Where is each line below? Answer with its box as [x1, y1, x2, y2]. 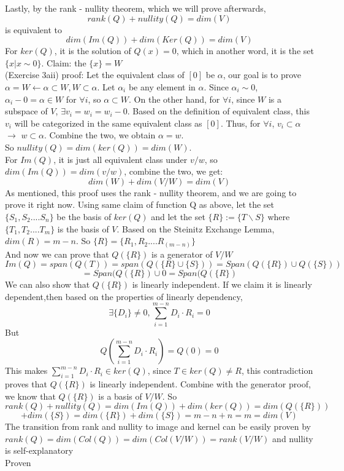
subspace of [5, 105, 48, 117]
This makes [5, 364, 48, 377]
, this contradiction [241, 364, 313, 377]
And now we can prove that [5, 247, 109, 260]
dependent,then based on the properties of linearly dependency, [5, 290, 243, 303]
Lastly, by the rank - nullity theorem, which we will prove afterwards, [5, 2, 266, 14]
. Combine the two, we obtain [44, 129, 156, 141]
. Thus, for [220, 116, 261, 129]
